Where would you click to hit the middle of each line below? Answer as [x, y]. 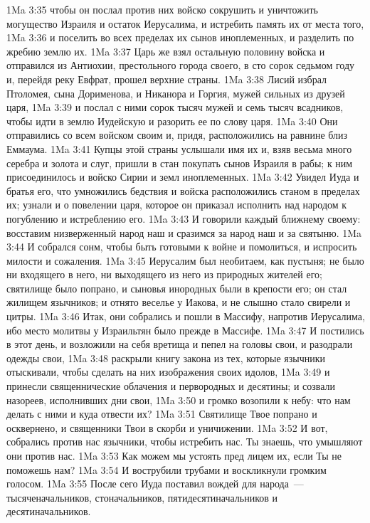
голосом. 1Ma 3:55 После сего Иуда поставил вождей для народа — [155, 484]
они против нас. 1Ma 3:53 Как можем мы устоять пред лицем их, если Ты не [174, 455]
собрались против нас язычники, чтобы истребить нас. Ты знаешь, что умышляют [185, 442]
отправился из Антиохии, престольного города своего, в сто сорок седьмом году [181, 65]
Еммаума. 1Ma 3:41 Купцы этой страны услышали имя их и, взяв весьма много [179, 148]
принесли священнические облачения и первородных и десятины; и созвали [171, 386]
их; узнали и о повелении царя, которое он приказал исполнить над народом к [177, 205]
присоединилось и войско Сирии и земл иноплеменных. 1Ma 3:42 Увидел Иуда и [183, 177]
